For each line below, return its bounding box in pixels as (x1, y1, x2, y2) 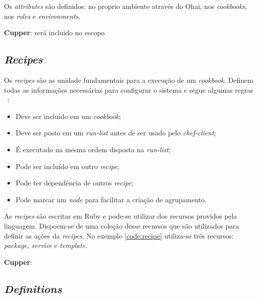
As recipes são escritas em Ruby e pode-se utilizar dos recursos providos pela (4, 211, 237, 221)
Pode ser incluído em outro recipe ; (15, 161, 120, 171)
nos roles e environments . (4, 10, 80, 21)
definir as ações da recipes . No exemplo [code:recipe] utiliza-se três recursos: (4, 230, 234, 240)
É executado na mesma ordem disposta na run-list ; (15, 144, 171, 154)
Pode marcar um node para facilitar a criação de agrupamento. (15, 194, 207, 204)
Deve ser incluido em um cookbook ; (15, 111, 121, 121)
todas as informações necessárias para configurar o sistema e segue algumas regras (4, 84, 254, 95)
